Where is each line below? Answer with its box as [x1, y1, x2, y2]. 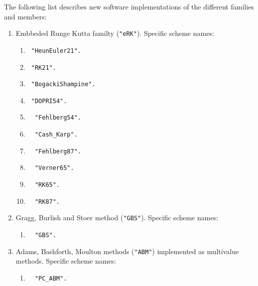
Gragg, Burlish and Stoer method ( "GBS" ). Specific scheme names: [15, 212, 219, 223]
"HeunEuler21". [31, 47, 81, 54]
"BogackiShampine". [31, 81, 96, 88]
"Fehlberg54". [34, 114, 81, 122]
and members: [4, 11, 47, 21]
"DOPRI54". [31, 97, 67, 105]
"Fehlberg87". [34, 147, 81, 155]
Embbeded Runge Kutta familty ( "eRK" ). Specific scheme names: [15, 28, 214, 38]
